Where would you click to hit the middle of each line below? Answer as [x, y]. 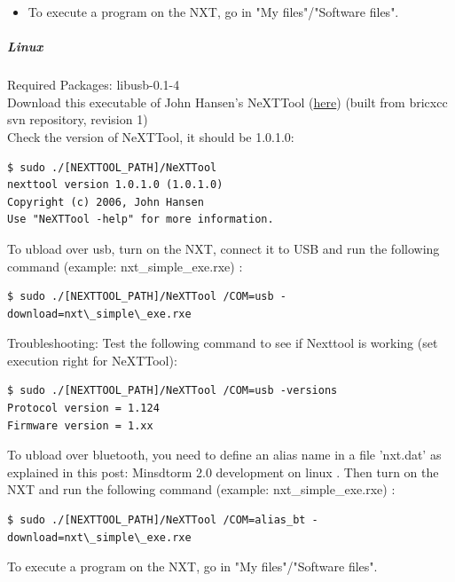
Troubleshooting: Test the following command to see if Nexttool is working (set [223, 343]
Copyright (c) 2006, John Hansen [106, 202]
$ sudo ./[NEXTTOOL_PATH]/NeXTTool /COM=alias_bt [157, 520]
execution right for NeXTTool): [92, 360]
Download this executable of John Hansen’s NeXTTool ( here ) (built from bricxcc [227, 102]
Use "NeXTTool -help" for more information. [141, 220]
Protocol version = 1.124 [83, 409]
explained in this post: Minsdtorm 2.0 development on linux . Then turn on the [223, 472]
